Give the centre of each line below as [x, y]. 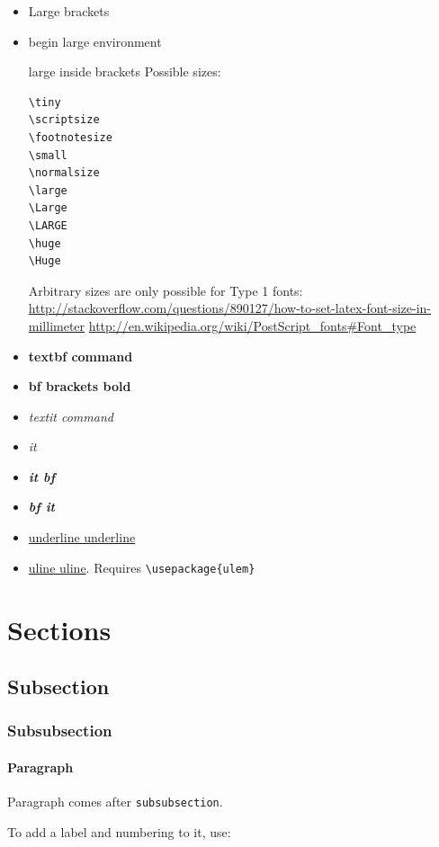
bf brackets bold [80, 386]
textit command [71, 416]
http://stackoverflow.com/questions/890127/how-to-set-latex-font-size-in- [230, 308]
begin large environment [95, 41]
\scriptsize [64, 120]
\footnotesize [70, 137]
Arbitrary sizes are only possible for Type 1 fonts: [166, 290]
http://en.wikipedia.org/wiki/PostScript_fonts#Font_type [252, 325]
